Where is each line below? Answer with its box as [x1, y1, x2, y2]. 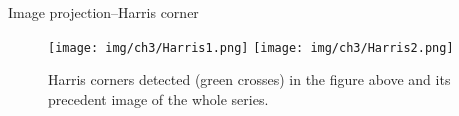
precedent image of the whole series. [48, 88, 269, 109]
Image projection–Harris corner [8, 2, 199, 22]
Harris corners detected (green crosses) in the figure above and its [48, 69, 451, 90]
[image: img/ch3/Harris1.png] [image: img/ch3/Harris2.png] [48, 40, 454, 55]
